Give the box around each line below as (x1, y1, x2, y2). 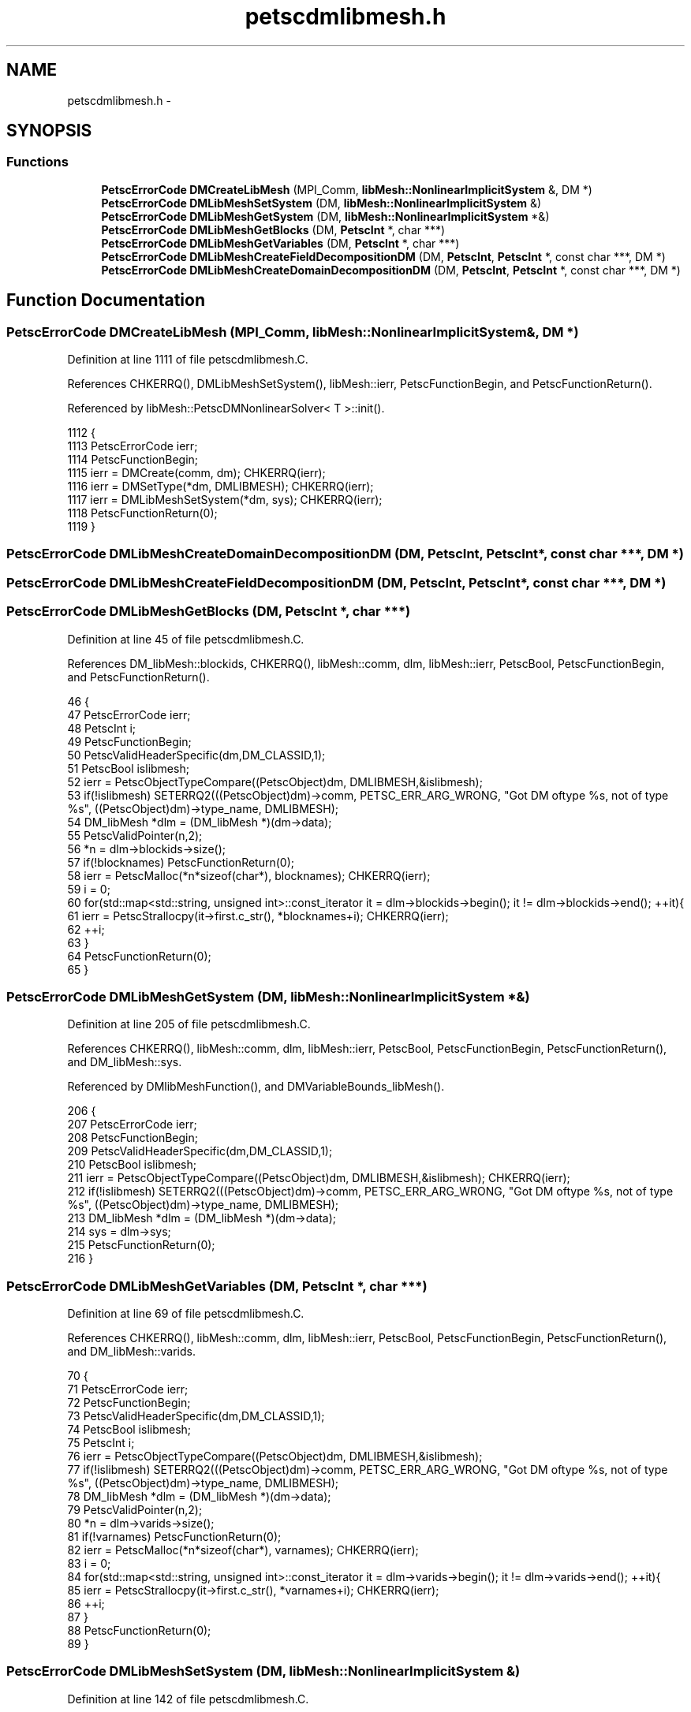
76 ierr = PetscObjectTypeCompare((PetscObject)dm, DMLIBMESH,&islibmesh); (67, 1449, 483, 1464)
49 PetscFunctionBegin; (67, 734, 192, 748)
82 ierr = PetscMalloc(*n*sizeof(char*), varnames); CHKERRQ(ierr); (67, 1543, 419, 1557)
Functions (6, 154, 69, 170)
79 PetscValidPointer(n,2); (67, 1503, 203, 1517)
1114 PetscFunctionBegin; (67, 453, 199, 467)
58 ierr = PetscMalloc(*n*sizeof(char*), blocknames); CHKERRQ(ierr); (67, 868, 431, 882)
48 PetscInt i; (67, 721, 136, 735)
